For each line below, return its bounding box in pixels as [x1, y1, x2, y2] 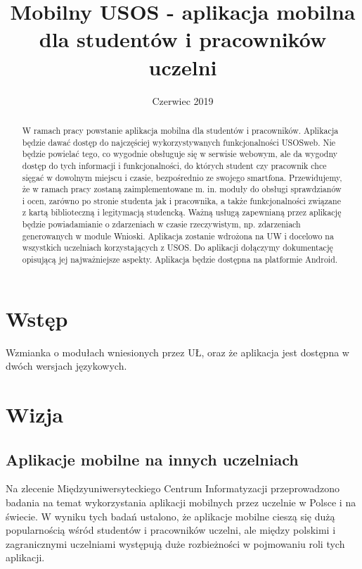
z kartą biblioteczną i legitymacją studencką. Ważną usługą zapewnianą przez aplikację [22, 206, 342, 218]
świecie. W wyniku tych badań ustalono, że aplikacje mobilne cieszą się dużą [6, 508, 335, 523]
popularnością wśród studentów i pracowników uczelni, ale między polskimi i [6, 523, 336, 537]
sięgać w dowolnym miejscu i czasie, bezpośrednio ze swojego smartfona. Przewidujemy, [22, 171, 342, 183]
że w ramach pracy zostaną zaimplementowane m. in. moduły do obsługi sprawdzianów [22, 183, 342, 195]
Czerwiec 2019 [152, 93, 214, 108]
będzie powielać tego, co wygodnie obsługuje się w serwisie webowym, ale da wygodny [22, 148, 337, 160]
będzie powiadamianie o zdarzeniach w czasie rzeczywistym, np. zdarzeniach [22, 218, 301, 230]
